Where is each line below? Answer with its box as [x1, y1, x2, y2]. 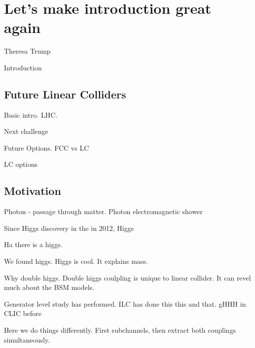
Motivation [4, 183, 61, 198]
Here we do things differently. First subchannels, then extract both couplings [4, 325, 236, 335]
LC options [4, 159, 37, 169]
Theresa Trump [4, 46, 51, 56]
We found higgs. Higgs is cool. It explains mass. [4, 256, 148, 266]
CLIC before [4, 308, 42, 318]
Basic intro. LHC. [4, 109, 58, 120]
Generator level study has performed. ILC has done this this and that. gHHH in [4, 298, 246, 309]
